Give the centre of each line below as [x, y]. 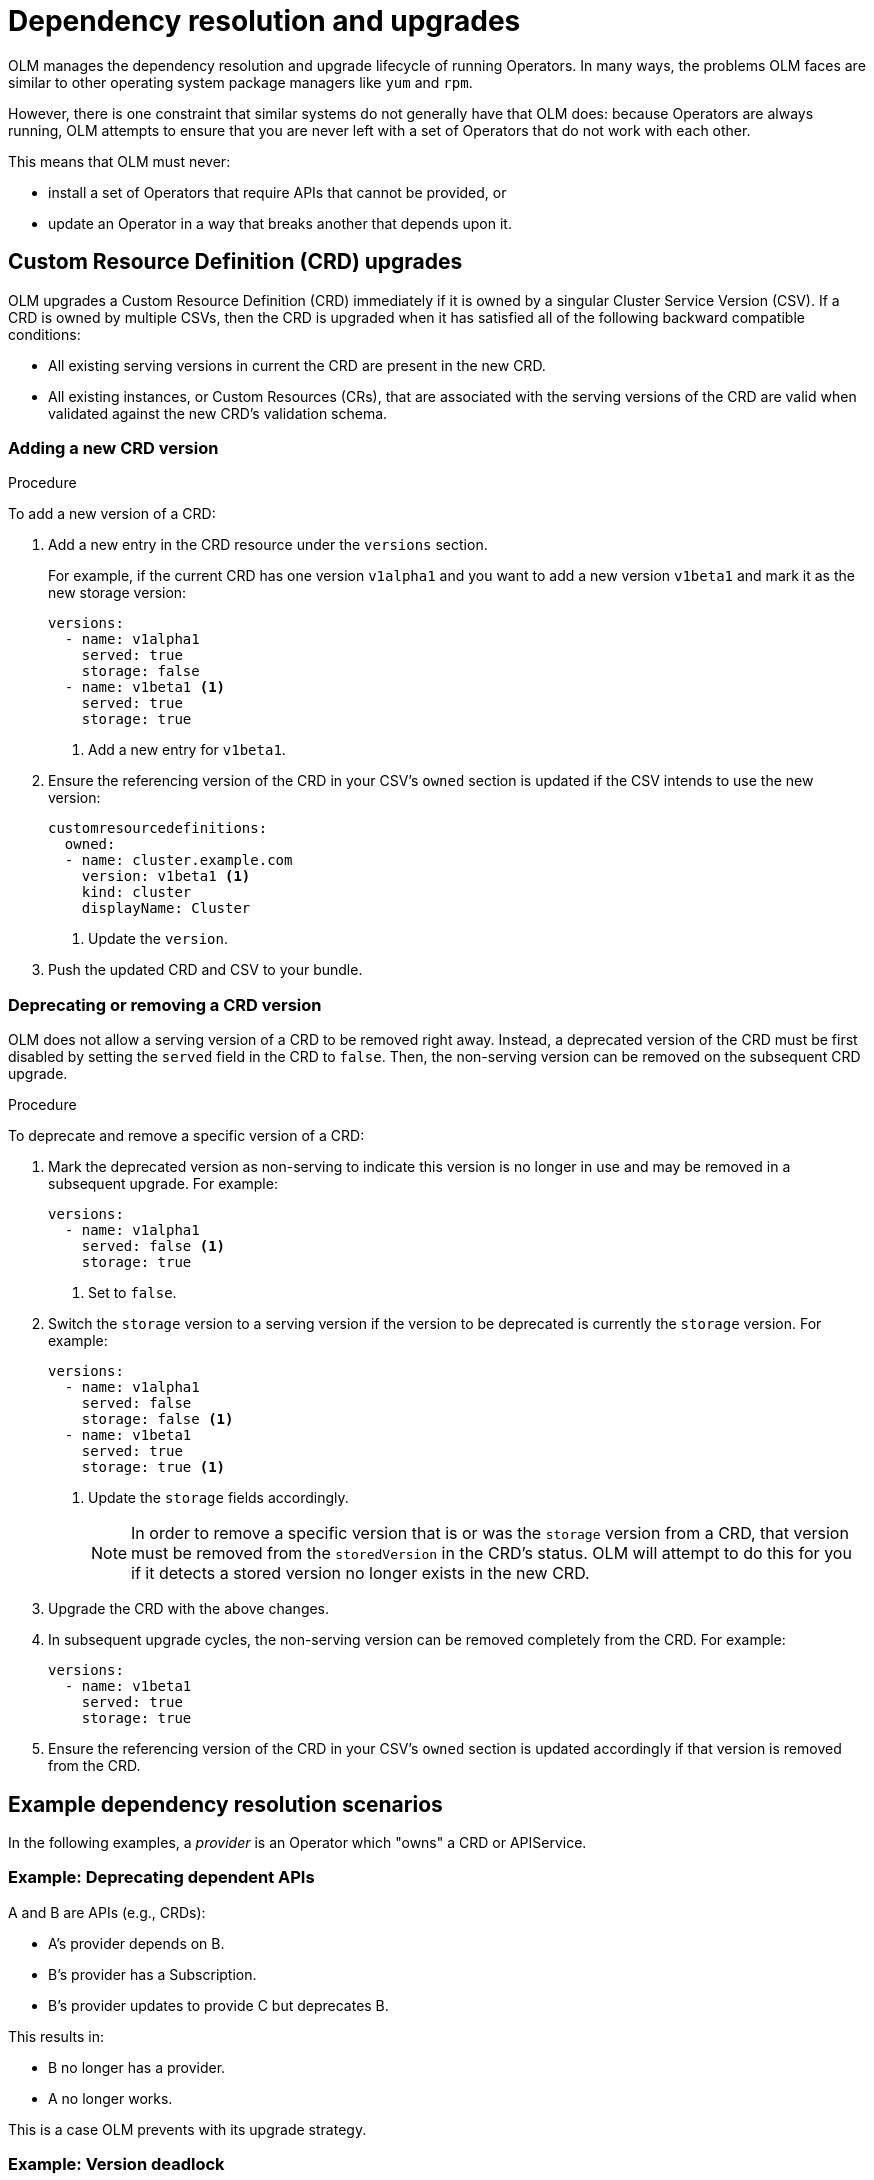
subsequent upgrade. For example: [163, 1184]
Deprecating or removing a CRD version [165, 1004]
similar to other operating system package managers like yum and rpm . [240, 82]
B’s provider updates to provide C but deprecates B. [218, 2005]
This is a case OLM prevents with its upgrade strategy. [187, 2129]
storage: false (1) [157, 1419]
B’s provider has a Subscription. [152, 1974]
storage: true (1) [153, 1467]
